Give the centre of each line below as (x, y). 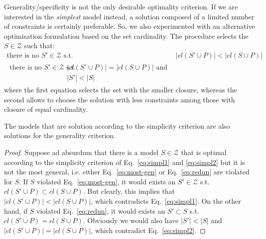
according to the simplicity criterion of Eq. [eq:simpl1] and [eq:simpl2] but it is (125, 162)
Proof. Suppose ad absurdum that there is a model (81, 152)
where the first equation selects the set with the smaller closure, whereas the (121, 90)
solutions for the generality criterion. (60, 135)
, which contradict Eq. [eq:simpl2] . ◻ (148, 230)
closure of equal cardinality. (46, 109)
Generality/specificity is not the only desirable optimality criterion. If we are (121, 6)
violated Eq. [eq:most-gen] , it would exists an (106, 181)
